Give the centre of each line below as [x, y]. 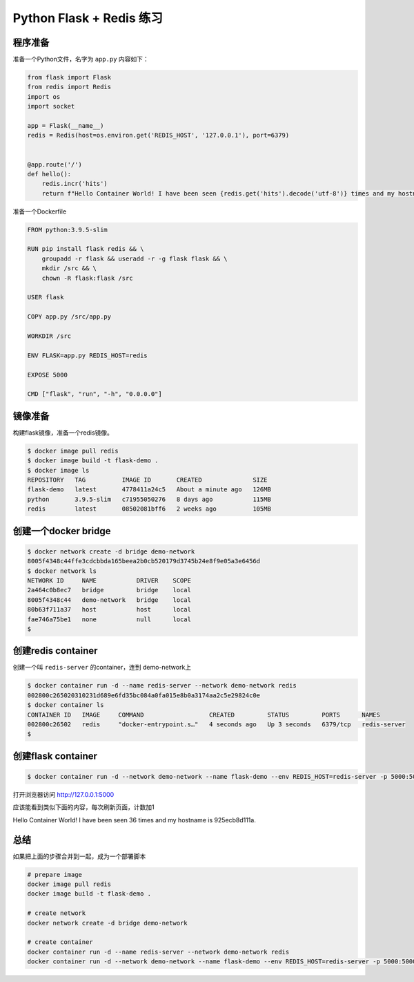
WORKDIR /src [49, 336]
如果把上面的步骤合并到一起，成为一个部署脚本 [79, 856]
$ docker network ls [62, 571]
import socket [51, 106]
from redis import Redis [69, 87]
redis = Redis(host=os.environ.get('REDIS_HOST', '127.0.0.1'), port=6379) [158, 135]
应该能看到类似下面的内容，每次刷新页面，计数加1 [83, 807]
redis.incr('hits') [75, 184]
